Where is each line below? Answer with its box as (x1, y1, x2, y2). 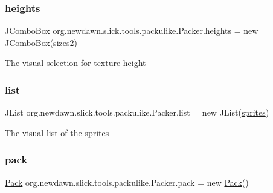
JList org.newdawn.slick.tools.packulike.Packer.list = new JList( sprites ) (5, 106, 269, 119)
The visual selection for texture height (5, 56, 146, 69)
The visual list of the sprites (5, 126, 109, 139)
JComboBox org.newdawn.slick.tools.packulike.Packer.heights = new (5, 24, 259, 37)
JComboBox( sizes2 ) (5, 36, 77, 48)
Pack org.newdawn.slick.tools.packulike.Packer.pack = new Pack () (5, 175, 249, 188)
